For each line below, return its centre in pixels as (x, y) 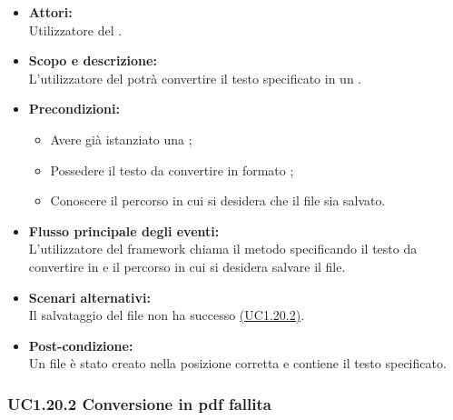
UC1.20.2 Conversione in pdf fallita (139, 403)
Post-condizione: (81, 345)
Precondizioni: (74, 109)
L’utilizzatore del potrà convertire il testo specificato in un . (195, 78)
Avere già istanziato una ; (121, 139)
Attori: (50, 12)
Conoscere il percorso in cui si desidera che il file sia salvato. (218, 200)
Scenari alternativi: (90, 297)
